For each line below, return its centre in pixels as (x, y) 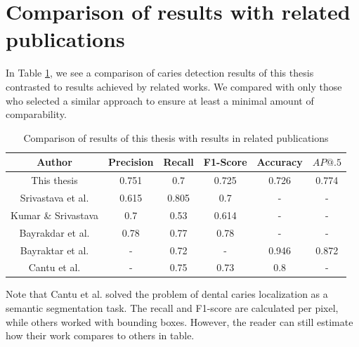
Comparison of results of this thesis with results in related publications (176, 137)
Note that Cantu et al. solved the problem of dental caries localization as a (167, 294)
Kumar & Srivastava (54, 215)
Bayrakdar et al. (54, 232)
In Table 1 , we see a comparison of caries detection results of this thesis (160, 73)
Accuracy (280, 162)
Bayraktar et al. (54, 250)
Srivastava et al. (54, 197)
